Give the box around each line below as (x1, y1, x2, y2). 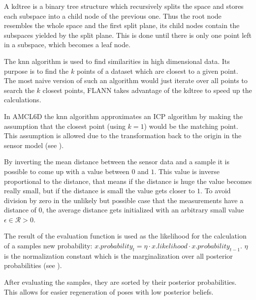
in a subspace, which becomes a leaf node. (4, 39, 130, 50)
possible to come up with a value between (4, 166, 129, 176)
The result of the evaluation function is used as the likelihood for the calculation (4, 231, 247, 241)
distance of (4, 205, 36, 215)
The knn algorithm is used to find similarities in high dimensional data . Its (4, 56, 230, 66)
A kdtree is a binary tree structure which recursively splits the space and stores (4, 1, 244, 11)
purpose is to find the (4, 65, 69, 76)
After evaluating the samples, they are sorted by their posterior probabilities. (4, 277, 237, 287)
